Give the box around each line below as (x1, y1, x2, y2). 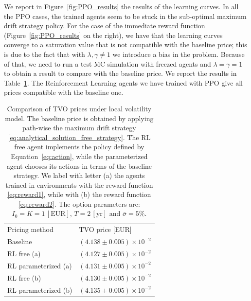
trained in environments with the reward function (5, 179, 153, 190)
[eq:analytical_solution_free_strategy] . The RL (8, 132, 151, 142)
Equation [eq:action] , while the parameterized (11, 151, 148, 161)
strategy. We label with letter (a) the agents (14, 170, 145, 180)
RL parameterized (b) (7, 284, 72, 295)
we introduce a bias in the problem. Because (112, 49, 245, 59)
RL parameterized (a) (7, 260, 72, 270)
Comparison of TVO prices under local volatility (7, 103, 152, 113)
